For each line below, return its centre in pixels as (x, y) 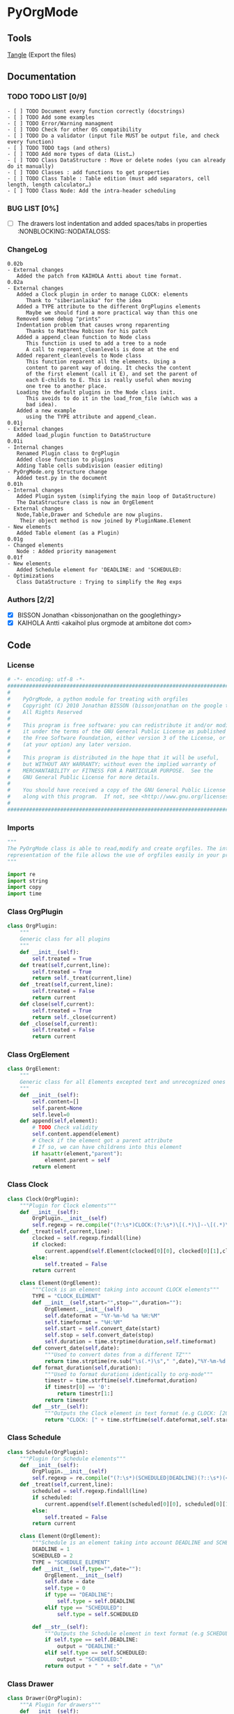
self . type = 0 (65, 1588)
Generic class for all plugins (65, 939)
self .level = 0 (51, 1115)
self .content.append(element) (76, 1134)
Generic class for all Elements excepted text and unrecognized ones (123, 1082)
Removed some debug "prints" (58, 319)
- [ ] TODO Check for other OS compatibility (74, 129)
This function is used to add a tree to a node (96, 343)
